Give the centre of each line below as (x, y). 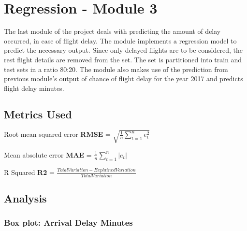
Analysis (25, 198)
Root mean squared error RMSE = (57, 134)
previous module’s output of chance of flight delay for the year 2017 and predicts (123, 79)
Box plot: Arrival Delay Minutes (68, 222)
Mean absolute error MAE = (48, 154)
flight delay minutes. (34, 88)
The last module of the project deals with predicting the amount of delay (112, 31)
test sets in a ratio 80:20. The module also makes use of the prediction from (116, 69)
